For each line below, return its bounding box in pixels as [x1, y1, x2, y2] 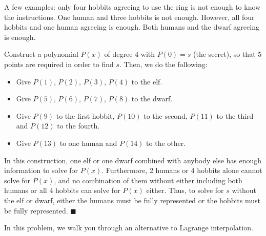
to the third [216, 110, 254, 121]
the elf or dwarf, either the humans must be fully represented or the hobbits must [4, 195, 260, 205]
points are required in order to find [4, 58, 114, 69]
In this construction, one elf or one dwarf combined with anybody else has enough [4, 155, 262, 165]
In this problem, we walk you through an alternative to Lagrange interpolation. [4, 222, 253, 233]
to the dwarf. [131, 93, 173, 104]
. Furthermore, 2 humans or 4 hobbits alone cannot [101, 165, 262, 176]
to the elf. [131, 76, 162, 87]
